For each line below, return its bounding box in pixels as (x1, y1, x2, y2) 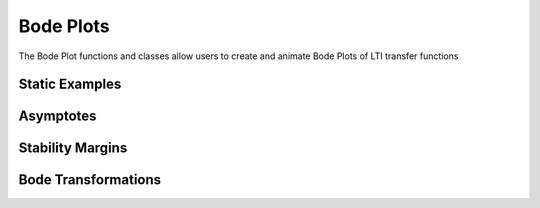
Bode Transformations (18, 171, 162, 189)
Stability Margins (18, 140, 128, 157)
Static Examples (18, 76, 122, 93)
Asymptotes (18, 108, 97, 125)
